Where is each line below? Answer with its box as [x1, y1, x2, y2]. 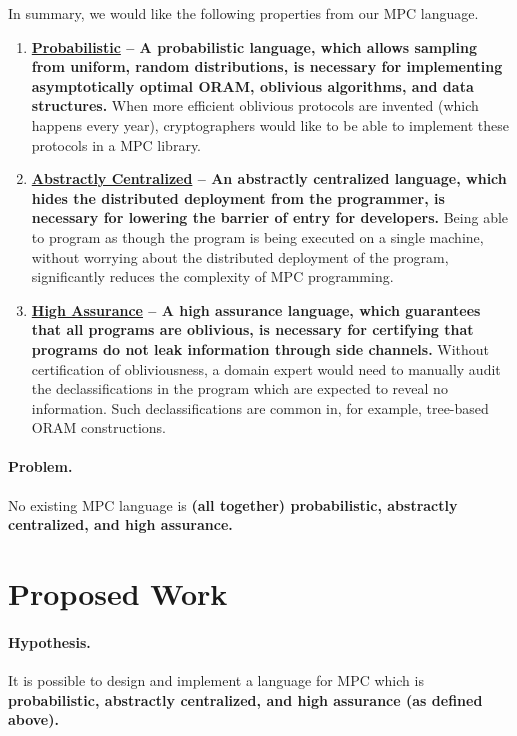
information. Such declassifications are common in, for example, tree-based [31, 397, 489, 418]
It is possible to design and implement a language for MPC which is [8, 670, 424, 691]
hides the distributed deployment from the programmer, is [31, 187, 445, 208]
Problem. [8, 456, 73, 477]
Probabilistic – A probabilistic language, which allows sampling [31, 36, 478, 57]
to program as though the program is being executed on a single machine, [31, 226, 484, 247]
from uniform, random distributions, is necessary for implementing [31, 56, 503, 77]
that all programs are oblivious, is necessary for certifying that [31, 319, 474, 340]
